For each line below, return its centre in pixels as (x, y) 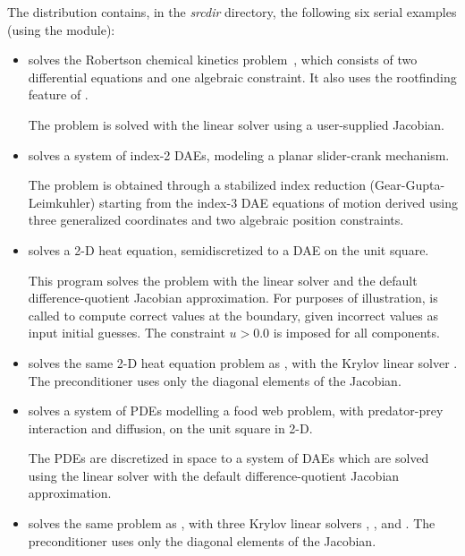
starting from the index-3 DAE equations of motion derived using (278, 202)
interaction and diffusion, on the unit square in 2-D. (170, 428)
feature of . (58, 94)
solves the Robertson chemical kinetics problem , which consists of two (223, 60)
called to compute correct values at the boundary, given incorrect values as (233, 315)
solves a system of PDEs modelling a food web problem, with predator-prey (236, 411)
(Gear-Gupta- (407, 185)
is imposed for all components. (356, 333)
